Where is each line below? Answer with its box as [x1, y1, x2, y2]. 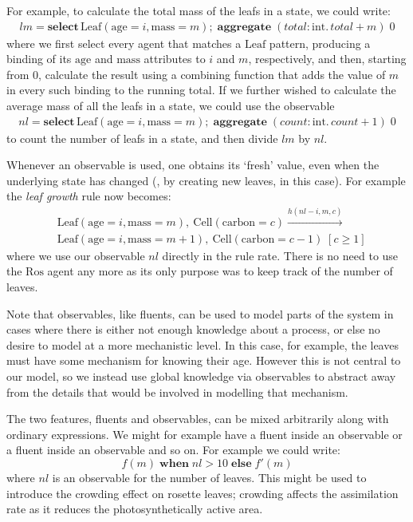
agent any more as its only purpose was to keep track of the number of [47, 263, 393, 279]
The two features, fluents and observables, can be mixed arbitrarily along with [6, 410, 389, 427]
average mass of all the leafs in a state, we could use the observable [6, 97, 335, 113]
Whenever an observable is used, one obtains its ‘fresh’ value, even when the [6, 156, 380, 173]
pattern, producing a [269, 34, 371, 51]
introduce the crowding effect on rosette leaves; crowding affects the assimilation [6, 484, 399, 501]
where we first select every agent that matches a [6, 34, 242, 51]
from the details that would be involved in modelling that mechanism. [6, 383, 348, 400]
